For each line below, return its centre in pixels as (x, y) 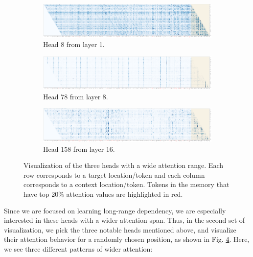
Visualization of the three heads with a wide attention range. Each (123, 165)
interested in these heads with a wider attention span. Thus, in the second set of (125, 220)
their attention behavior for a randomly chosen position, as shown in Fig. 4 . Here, (127, 239)
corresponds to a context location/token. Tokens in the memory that (126, 184)
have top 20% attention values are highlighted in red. (103, 194)
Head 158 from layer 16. (79, 149)
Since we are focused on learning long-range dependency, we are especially (115, 210)
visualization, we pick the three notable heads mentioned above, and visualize (120, 229)
